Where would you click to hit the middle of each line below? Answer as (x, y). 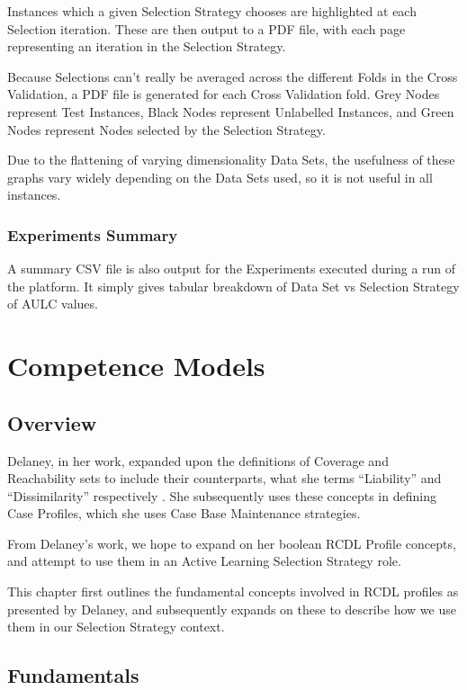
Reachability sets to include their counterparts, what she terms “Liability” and (225, 478)
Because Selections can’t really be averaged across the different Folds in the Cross (233, 76)
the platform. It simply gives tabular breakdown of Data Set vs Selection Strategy (233, 286)
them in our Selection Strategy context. (116, 627)
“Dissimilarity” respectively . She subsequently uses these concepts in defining (222, 495)
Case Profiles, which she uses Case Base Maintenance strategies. (184, 513)
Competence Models (136, 366)
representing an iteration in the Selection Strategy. (147, 46)
